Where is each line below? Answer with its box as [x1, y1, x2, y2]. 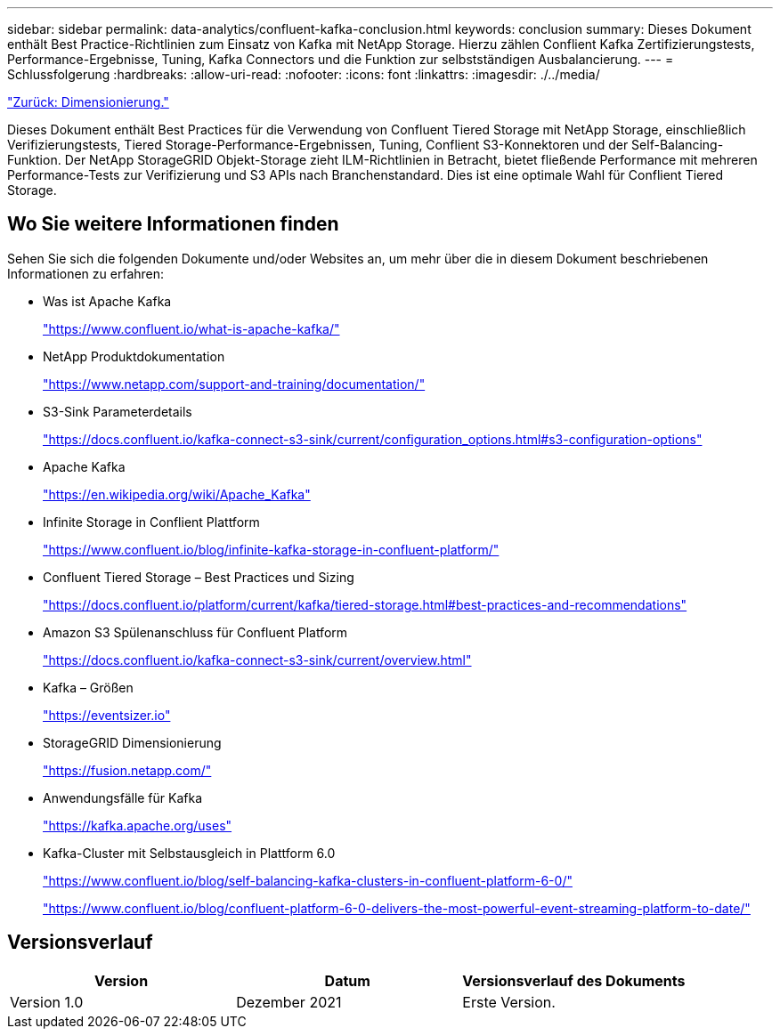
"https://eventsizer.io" [43, 707, 171, 723]
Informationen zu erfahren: [7, 265, 165, 281]
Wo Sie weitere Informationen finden [7, 213, 339, 236]
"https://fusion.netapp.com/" [43, 762, 212, 778]
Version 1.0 [10, 992, 84, 1011]
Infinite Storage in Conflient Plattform [43, 514, 260, 530]
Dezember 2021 [236, 992, 342, 1011]
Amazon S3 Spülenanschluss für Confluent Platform [43, 624, 348, 640]
